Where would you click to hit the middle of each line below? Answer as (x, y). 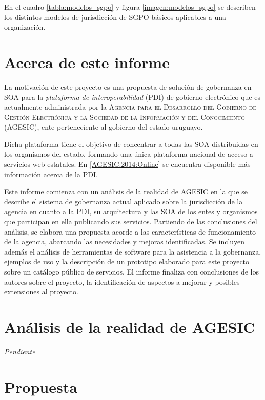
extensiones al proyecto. (41, 292)
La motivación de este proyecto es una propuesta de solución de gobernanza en (128, 86)
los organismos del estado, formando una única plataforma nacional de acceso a (129, 154)
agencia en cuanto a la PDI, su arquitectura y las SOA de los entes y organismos (131, 211)
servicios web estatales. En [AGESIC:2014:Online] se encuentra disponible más (127, 164)
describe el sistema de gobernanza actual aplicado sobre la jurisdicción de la (124, 201)
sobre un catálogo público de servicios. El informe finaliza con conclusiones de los (131, 271)
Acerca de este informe (87, 62)
